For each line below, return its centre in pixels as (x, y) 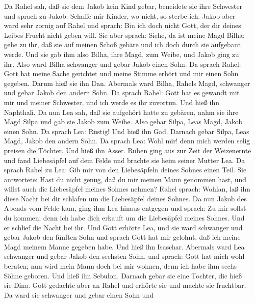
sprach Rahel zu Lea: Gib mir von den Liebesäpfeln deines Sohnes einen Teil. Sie (125, 170)
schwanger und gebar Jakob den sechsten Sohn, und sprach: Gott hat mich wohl (124, 256)
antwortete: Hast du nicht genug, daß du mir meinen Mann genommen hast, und (125, 179)
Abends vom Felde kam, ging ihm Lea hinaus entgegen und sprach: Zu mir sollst (125, 208)
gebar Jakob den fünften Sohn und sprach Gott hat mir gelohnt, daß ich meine (122, 237)
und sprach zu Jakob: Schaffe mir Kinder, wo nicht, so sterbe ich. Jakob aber (120, 15)
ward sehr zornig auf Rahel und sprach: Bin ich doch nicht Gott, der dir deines (123, 25)
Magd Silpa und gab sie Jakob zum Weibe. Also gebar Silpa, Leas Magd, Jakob (123, 122)
